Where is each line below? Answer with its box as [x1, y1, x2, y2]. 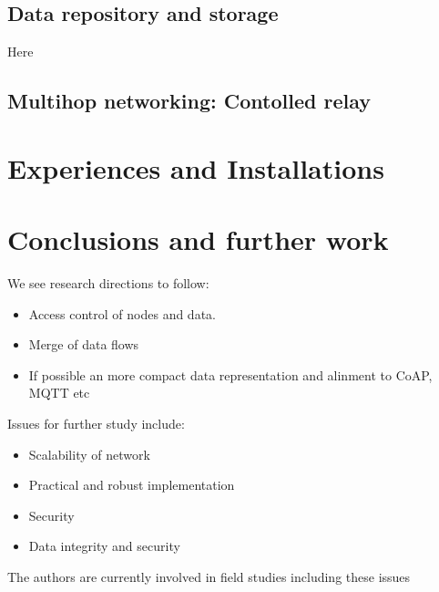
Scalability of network [28, 444, 150, 463]
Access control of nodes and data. [28, 304, 216, 323]
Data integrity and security [28, 536, 180, 556]
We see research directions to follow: [7, 274, 209, 293]
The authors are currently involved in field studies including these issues [7, 567, 411, 587]
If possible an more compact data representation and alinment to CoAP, [28, 365, 433, 384]
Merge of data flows [28, 335, 139, 354]
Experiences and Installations [7, 149, 384, 186]
